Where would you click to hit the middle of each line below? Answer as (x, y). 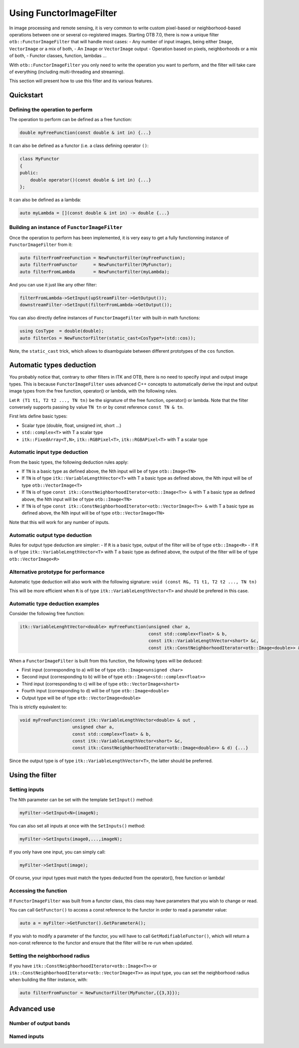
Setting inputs (27, 789)
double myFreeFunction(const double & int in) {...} (85, 133)
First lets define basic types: (38, 416)
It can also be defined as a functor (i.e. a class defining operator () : (79, 146)
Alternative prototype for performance (57, 572)
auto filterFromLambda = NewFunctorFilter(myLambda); (95, 272)
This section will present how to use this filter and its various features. (81, 81)
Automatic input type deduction (49, 452)
